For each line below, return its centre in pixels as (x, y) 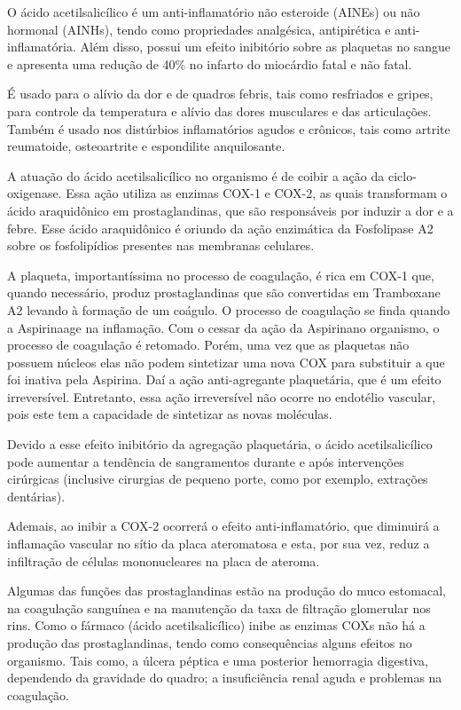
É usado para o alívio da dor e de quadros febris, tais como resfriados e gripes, (220, 94)
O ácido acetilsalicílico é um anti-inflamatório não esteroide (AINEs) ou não (214, 12)
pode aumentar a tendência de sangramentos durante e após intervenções (206, 461)
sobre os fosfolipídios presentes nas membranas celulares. (161, 245)
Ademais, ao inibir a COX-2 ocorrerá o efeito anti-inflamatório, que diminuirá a (223, 526)
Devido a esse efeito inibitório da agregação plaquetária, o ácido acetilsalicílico (220, 444)
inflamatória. (42, 47)
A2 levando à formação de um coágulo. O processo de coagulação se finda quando (229, 309)
